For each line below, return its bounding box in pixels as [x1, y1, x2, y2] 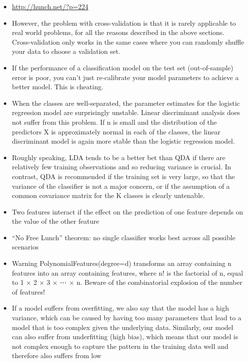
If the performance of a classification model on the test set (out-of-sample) [12, 62, 233, 72]
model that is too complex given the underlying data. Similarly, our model [12, 322, 233, 332]
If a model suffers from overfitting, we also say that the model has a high [12, 303, 229, 313]
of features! [12, 286, 45, 296]
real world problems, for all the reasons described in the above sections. [12, 27, 225, 37]
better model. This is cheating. [12, 82, 103, 92]
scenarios [12, 242, 39, 252]
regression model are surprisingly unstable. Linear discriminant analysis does [12, 107, 240, 117]
